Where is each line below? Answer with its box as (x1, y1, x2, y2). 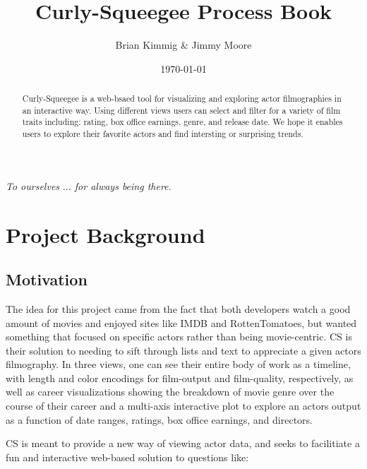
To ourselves (6, 178, 60, 193)
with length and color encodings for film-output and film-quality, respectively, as (6, 370, 354, 385)
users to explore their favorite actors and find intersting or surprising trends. (22, 128, 303, 140)
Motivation (6, 268, 88, 290)
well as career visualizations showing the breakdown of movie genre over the (6, 384, 335, 399)
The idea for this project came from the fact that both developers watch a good (6, 301, 351, 316)
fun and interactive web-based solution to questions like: (6, 449, 249, 464)
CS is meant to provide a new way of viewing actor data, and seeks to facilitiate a (6, 436, 360, 451)
